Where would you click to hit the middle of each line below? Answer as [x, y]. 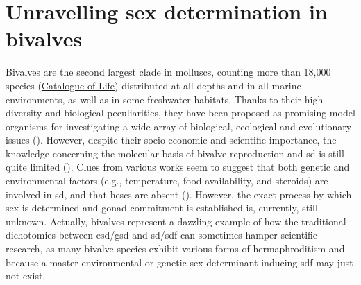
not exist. [26, 276]
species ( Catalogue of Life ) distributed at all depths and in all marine [153, 85]
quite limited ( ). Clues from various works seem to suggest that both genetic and [178, 167]
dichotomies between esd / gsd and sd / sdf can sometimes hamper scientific [162, 235]
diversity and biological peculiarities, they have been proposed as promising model [180, 113]
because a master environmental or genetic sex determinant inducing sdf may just [179, 262]
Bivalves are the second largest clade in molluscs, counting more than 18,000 [168, 72]
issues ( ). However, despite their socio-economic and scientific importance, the [171, 140]
